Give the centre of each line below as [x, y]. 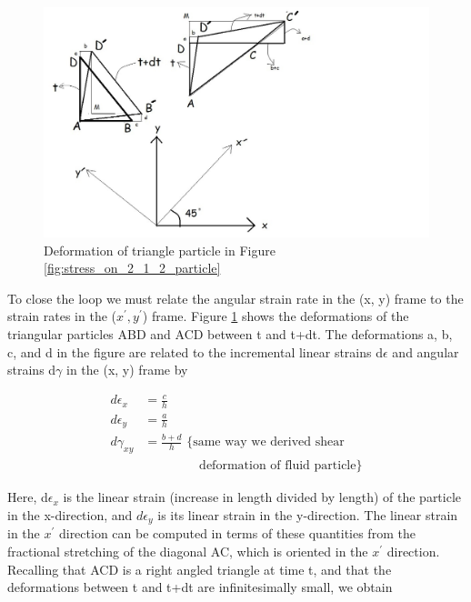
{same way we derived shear [266, 442]
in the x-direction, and [70, 514]
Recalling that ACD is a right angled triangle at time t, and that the [200, 569]
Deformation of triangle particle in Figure [160, 250]
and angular [426, 351]
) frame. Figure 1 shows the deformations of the [276, 316]
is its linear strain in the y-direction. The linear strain [308, 514]
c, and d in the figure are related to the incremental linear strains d [195, 351]
